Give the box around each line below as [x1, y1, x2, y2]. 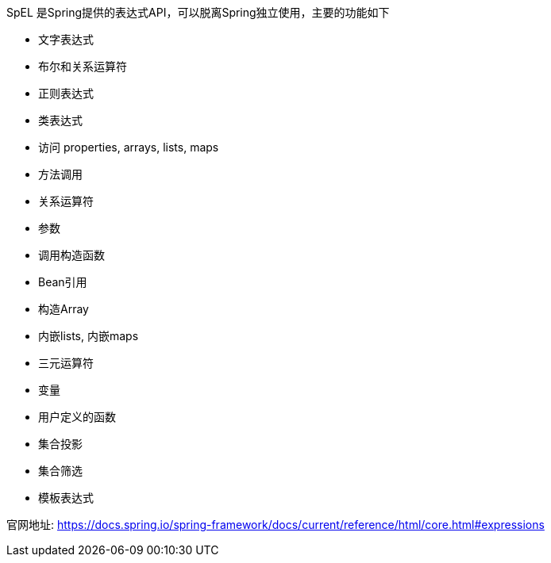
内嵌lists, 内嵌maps [38, 329, 139, 343]
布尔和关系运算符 [38, 59, 127, 73]
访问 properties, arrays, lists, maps [38, 140, 219, 154]
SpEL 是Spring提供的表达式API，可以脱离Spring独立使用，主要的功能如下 [6, 6, 390, 19]
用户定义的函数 [38, 410, 116, 423]
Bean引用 [38, 275, 87, 289]
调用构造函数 [38, 248, 105, 262]
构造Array [38, 302, 89, 316]
